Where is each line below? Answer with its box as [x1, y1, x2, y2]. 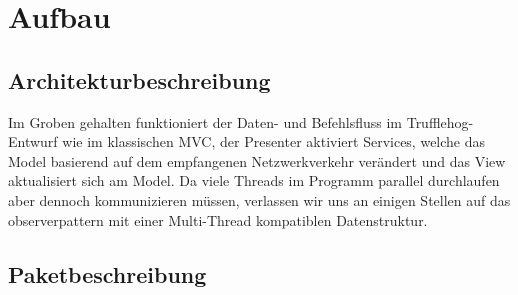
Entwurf [8, 131, 58, 152]
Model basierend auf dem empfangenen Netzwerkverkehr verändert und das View [8, 150, 506, 171]
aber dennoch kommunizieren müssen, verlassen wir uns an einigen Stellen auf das [8, 189, 511, 210]
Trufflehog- [406, 111, 474, 132]
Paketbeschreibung [8, 258, 207, 289]
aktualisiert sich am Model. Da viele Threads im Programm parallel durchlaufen [8, 170, 500, 191]
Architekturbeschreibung [8, 64, 271, 95]
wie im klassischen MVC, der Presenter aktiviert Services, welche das [62, 131, 486, 152]
